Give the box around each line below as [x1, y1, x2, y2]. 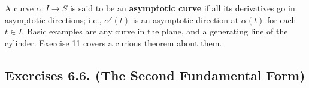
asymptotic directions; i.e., [5, 13, 102, 26]
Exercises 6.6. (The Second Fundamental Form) [5, 65, 305, 84]
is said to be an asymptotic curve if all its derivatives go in [69, 2, 295, 14]
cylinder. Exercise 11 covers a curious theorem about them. [5, 36, 222, 49]
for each [266, 13, 296, 26]
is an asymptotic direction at [132, 13, 239, 26]
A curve [5, 2, 34, 14]
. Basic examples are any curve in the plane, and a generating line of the [22, 25, 288, 37]
